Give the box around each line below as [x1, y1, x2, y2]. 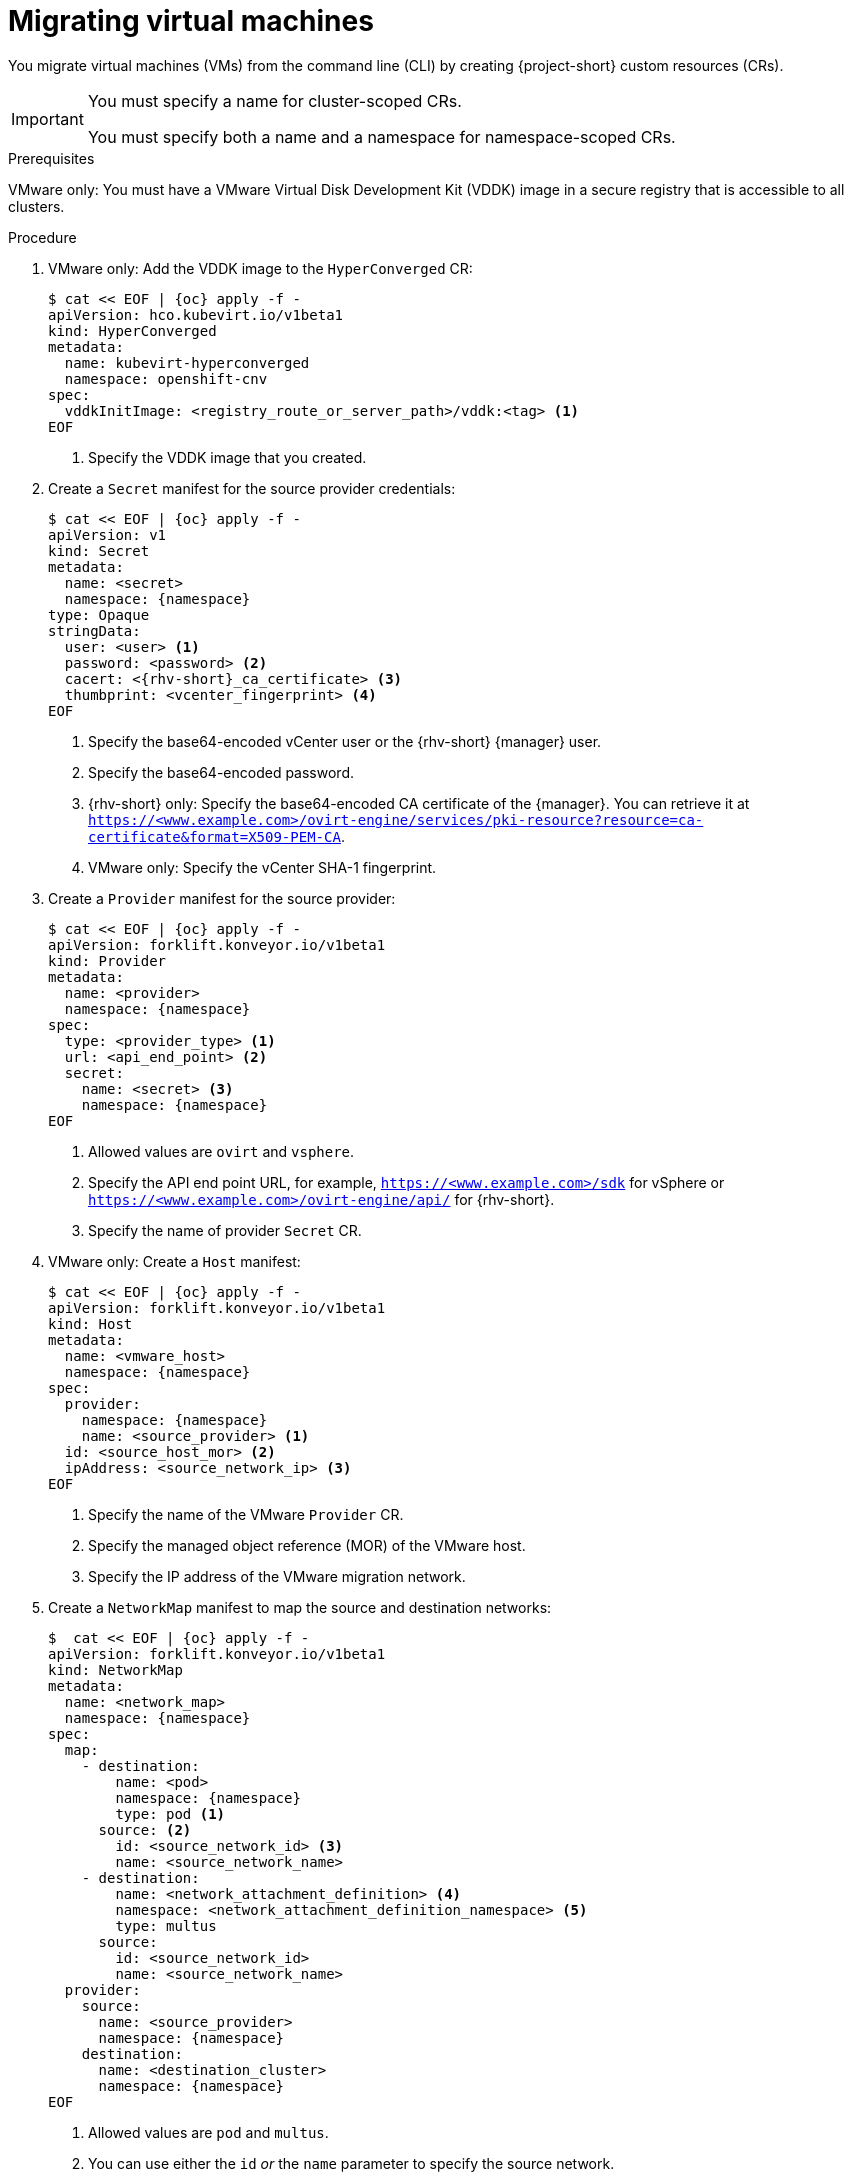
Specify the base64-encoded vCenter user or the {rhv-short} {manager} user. [88, 732, 602, 750]
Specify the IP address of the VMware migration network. [88, 1567, 466, 1585]
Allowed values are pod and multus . [88, 2123, 329, 2141]
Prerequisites [8, 149, 95, 167]
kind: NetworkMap [48, 1661, 183, 1678]
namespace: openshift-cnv [64, 370, 268, 387]
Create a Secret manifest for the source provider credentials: [48, 479, 456, 497]
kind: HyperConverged [48, 322, 217, 339]
